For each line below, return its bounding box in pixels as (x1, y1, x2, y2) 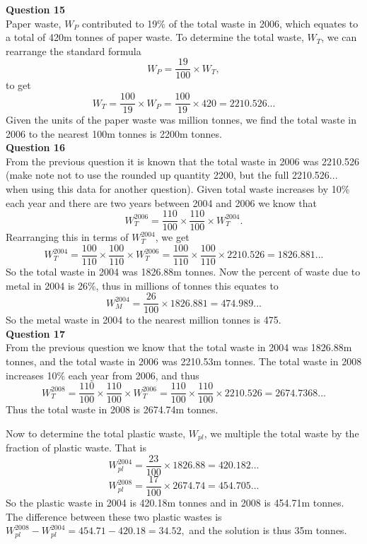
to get (6, 78, 31, 93)
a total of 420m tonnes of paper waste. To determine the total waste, (6, 30, 304, 45)
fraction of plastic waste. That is (6, 440, 146, 455)
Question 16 (6, 140, 65, 155)
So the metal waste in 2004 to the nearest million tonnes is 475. (6, 312, 281, 327)
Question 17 (6, 326, 65, 341)
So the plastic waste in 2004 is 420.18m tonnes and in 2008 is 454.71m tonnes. (6, 495, 344, 510)
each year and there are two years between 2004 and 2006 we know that (6, 195, 317, 210)
